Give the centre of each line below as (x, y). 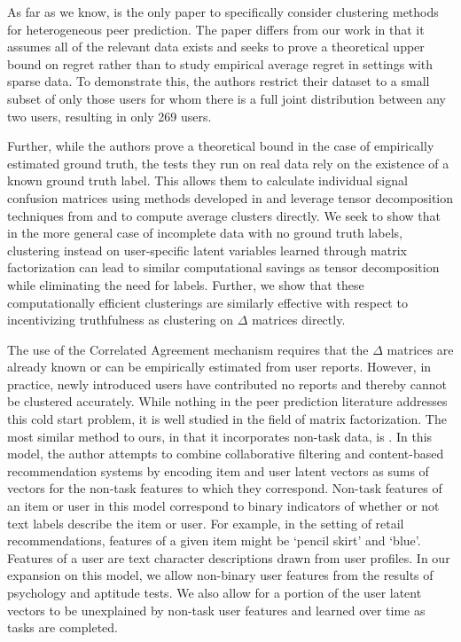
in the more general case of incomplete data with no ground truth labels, (205, 233)
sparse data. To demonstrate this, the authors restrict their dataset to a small (219, 81)
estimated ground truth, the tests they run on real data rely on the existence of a (228, 163)
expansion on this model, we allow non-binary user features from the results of (220, 575)
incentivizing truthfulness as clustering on (121, 320)
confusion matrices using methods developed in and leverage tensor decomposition (230, 197)
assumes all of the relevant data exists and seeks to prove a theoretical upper (216, 47)
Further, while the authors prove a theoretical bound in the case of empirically (221, 146)
